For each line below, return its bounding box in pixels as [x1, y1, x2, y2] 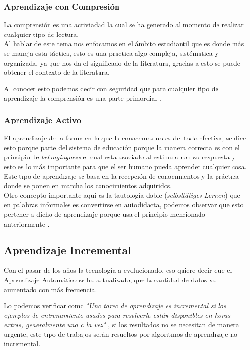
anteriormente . [4, 218, 50, 228]
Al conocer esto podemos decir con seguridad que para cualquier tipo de [4, 83, 218, 93]
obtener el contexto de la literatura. [4, 67, 110, 77]
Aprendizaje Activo [4, 113, 82, 125]
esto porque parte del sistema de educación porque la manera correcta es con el [4, 142, 240, 152]
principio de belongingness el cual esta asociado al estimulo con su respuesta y [4, 152, 235, 162]
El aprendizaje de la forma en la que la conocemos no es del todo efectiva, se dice [4, 133, 246, 143]
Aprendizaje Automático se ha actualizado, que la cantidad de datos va [4, 274, 216, 284]
